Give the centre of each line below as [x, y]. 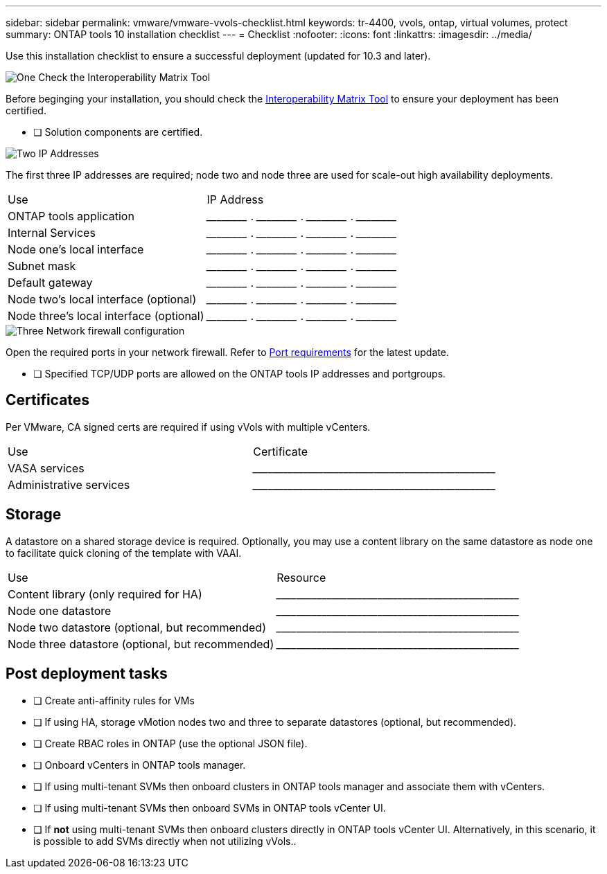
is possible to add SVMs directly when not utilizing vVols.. [165, 841]
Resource [301, 577]
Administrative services [69, 484]
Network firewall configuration [115, 331]
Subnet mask [42, 266]
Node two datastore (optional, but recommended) [137, 627]
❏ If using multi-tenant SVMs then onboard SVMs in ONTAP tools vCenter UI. [210, 808]
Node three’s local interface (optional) [106, 316]
